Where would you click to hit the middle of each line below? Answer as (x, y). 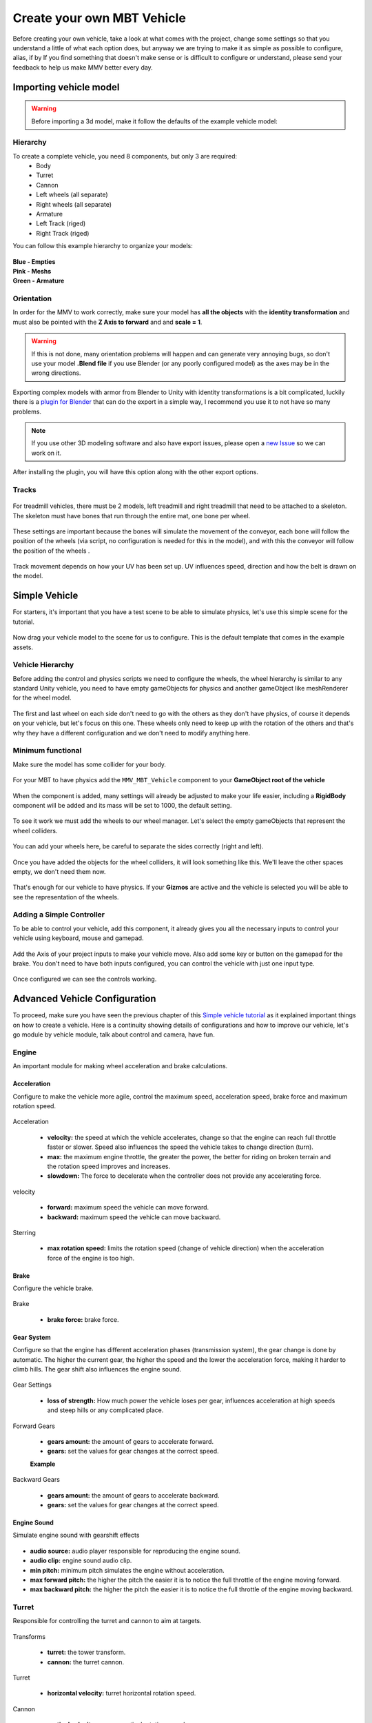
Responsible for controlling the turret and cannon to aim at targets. (107, 1621)
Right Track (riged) (63, 233)
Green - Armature (39, 281)
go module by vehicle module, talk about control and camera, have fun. (114, 1034)
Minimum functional (47, 751)
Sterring (24, 1232)
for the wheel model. (42, 698)
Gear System (32, 1337)
